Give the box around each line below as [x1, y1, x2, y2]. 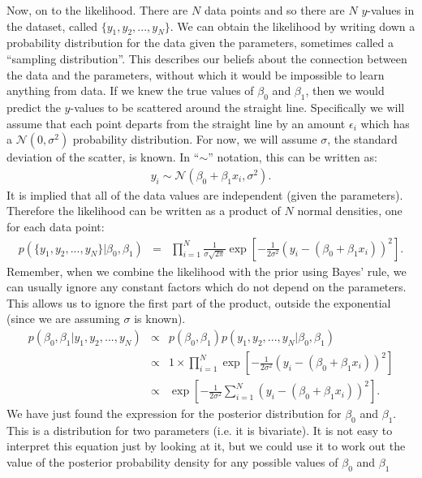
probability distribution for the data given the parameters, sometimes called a [6, 34, 394, 51]
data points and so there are [204, 2, 345, 18]
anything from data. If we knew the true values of [6, 82, 254, 99]
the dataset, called [6, 17, 98, 34]
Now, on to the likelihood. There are [6, 2, 188, 18]
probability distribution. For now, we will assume [72, 131, 317, 148]
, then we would [305, 82, 385, 99]
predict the [6, 98, 61, 115]
